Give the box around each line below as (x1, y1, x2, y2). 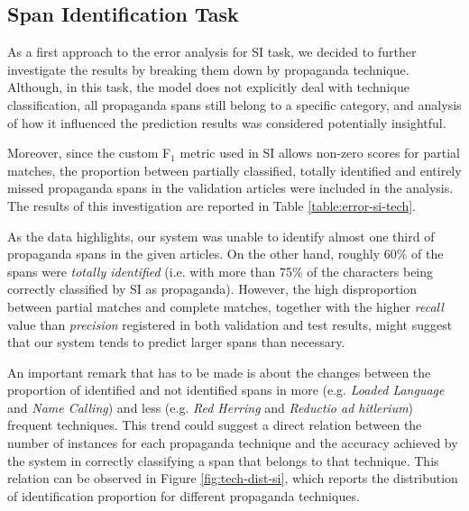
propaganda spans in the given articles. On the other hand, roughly (7, 244, 381, 263)
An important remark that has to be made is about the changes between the (7, 362, 431, 381)
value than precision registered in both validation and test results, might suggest (7, 315, 453, 333)
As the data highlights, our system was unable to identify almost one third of (7, 226, 435, 245)
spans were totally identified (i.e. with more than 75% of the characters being (7, 261, 434, 280)
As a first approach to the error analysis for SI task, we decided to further (7, 42, 417, 61)
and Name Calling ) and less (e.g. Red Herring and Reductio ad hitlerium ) (7, 397, 414, 416)
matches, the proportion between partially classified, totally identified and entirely (7, 160, 462, 179)
